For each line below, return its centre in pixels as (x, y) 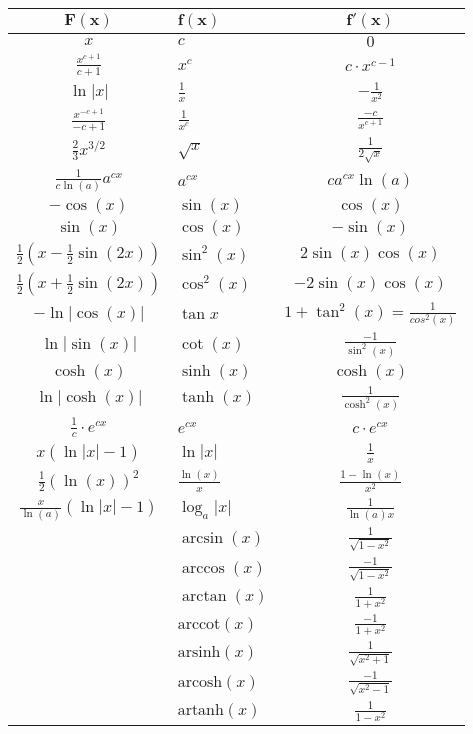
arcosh (200, 681)
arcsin (203, 538)
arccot (199, 623)
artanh (200, 710)
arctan (204, 596)
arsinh (199, 652)
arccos (203, 567)
